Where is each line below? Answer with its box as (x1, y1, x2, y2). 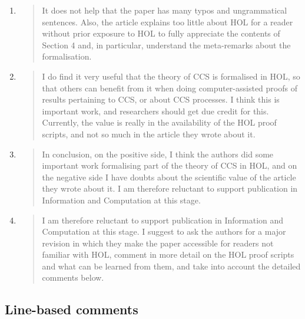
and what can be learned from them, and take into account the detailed (42, 259, 301, 272)
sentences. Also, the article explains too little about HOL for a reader (42, 15, 293, 28)
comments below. (42, 271, 104, 284)
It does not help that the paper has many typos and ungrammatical (42, 4, 287, 16)
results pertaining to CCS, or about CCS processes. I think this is (42, 93, 280, 106)
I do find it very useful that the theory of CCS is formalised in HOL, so (42, 70, 300, 82)
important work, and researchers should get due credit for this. (42, 104, 269, 117)
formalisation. (42, 50, 92, 63)
